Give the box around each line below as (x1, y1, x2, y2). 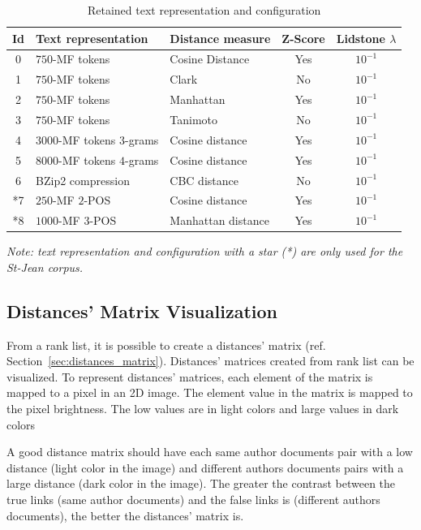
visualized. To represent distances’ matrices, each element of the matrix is (6, 368, 373, 385)
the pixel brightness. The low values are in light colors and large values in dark (6, 400, 399, 417)
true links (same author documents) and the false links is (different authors (6, 491, 380, 508)
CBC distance (170, 171, 238, 188)
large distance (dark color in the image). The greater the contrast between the (6, 475, 396, 492)
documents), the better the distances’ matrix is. (6, 506, 244, 524)
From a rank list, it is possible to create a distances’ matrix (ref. (6, 336, 326, 353)
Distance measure (170, 29, 271, 46)
